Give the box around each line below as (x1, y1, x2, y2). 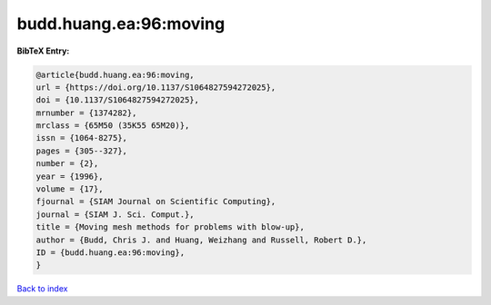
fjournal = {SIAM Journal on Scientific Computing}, (35, 196, 276, 207)
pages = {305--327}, (35, 145, 127, 156)
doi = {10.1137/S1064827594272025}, (35, 95, 200, 105)
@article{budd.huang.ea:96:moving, (35, 69, 195, 80)
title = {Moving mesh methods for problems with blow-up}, (35, 222, 305, 232)
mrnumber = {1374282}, (35, 107, 137, 118)
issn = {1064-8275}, (35, 133, 127, 143)
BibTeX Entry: (16, 45, 70, 56)
